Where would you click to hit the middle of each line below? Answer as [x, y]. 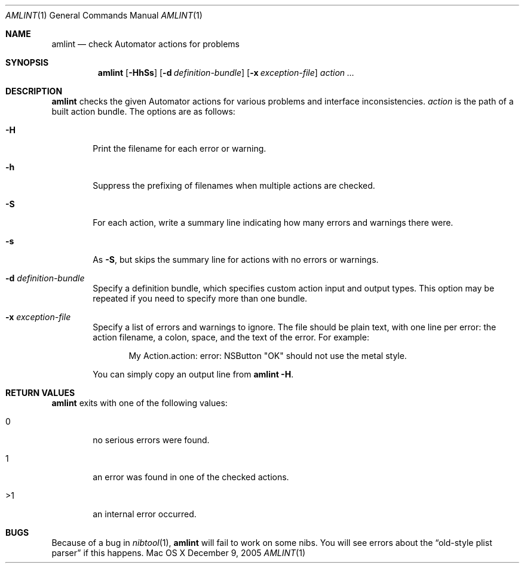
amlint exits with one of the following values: [140, 403]
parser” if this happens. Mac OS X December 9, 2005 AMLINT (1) [178, 553]
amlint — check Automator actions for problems [146, 44]
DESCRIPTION [34, 91]
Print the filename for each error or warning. [180, 148]
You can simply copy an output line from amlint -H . [193, 374]
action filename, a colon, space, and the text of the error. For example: [231, 337]
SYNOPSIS [27, 62]
